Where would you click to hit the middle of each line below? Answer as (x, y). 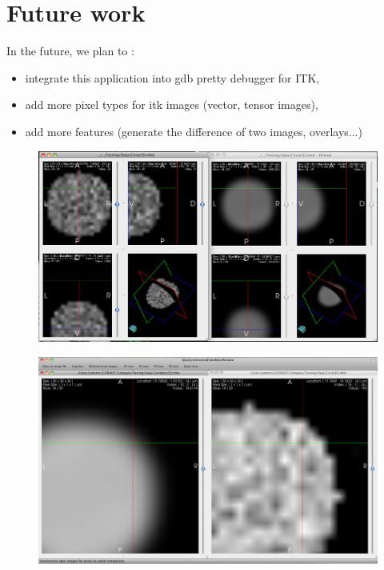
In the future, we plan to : (70, 51)
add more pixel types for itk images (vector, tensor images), (172, 104)
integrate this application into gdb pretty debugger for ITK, (172, 77)
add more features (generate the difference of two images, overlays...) (194, 131)
